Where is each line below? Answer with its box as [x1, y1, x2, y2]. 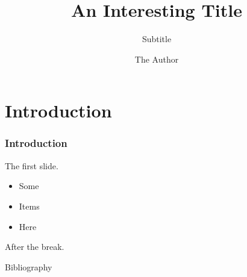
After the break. [5, 240, 64, 253]
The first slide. [5, 159, 58, 172]
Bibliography [5, 260, 52, 273]
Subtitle [142, 33, 172, 45]
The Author [134, 52, 179, 65]
